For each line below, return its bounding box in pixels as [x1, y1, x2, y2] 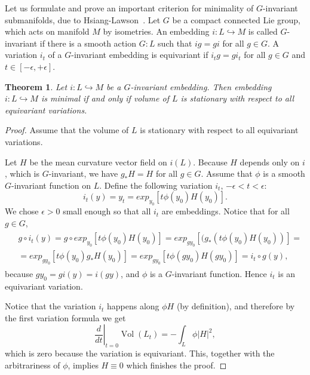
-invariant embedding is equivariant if [71, 48, 208, 61]
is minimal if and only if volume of [41, 92, 169, 104]
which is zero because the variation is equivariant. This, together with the [5, 347, 275, 359]
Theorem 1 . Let [5, 80, 67, 93]
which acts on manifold [5, 25, 90, 38]
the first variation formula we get [5, 311, 126, 324]
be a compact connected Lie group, [172, 13, 300, 26]
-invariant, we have [48, 167, 118, 180]
